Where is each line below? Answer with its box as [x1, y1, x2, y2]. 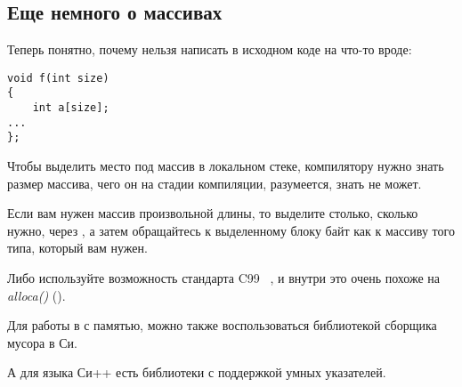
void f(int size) [7, 71, 109, 85]
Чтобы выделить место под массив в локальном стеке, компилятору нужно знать [7, 157, 444, 175]
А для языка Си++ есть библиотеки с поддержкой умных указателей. [7, 363, 386, 382]
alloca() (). [7, 286, 66, 304]
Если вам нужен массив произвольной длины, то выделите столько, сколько [7, 204, 418, 222]
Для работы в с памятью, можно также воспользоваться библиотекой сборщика [7, 316, 437, 335]
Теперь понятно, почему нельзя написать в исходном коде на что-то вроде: [7, 40, 412, 59]
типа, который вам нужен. [7, 238, 148, 257]
